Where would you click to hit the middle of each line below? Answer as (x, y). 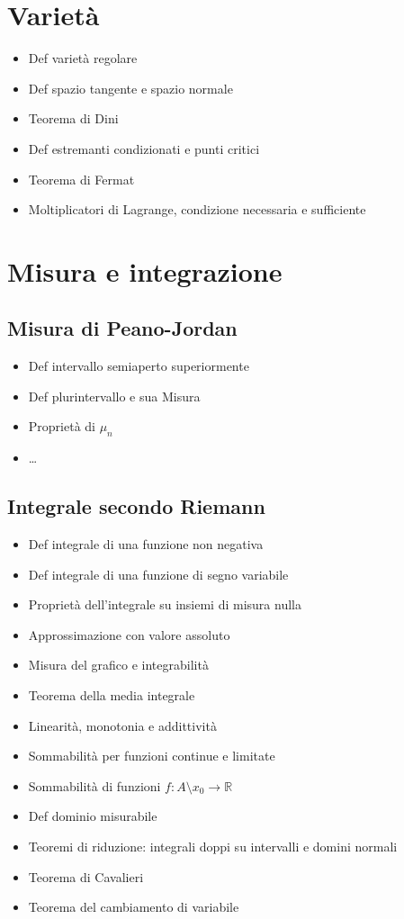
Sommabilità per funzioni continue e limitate (152, 756)
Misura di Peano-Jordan (122, 328)
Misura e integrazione (145, 270)
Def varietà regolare (83, 58)
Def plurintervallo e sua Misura (114, 396)
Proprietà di (62, 426)
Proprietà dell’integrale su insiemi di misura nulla (165, 604)
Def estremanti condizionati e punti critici (144, 148)
